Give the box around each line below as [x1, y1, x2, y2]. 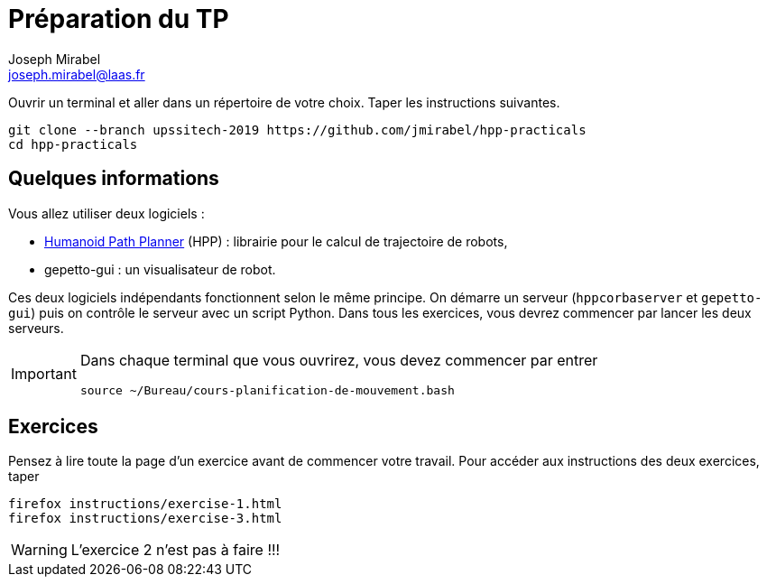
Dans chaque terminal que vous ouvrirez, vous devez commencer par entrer [79, 350, 598, 369]
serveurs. [8, 320, 64, 336]
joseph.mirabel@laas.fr [8, 66, 145, 82]
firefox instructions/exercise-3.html [8, 511, 282, 526]
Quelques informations [8, 167, 219, 190]
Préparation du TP [8, 4, 229, 34]
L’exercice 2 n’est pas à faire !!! [70, 541, 281, 560]
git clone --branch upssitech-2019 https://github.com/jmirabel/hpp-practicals [8, 122, 587, 137]
